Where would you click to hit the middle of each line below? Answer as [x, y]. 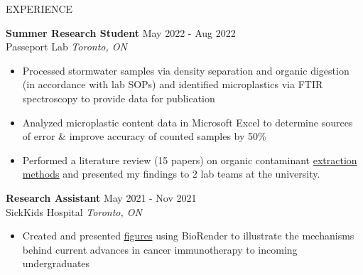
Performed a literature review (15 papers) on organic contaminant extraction [190, 160]
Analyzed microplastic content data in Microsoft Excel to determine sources [188, 122]
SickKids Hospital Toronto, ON [74, 211]
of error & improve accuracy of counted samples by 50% [144, 136]
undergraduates [56, 263]
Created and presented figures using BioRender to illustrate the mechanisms [188, 236]
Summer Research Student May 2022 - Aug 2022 [121, 32]
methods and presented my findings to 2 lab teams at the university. [171, 174]
